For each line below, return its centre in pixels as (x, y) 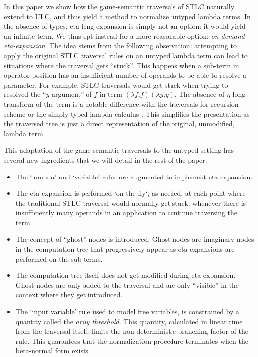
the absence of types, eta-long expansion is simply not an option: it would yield (125, 26)
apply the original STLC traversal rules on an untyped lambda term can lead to (126, 55)
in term (111, 94)
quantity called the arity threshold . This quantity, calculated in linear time (129, 321)
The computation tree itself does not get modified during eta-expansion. (126, 275)
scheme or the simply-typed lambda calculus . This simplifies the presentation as (127, 114)
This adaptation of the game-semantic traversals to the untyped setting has (119, 150)
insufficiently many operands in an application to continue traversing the (127, 213)
